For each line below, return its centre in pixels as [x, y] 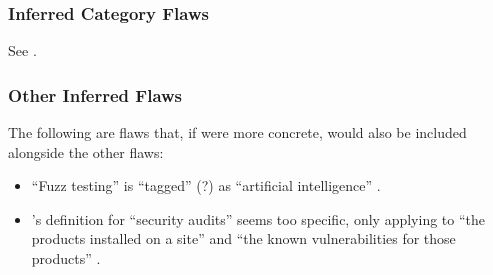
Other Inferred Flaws [95, 94]
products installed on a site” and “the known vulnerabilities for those [243, 238]
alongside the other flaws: [86, 151]
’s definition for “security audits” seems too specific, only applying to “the [258, 218]
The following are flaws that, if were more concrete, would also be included [237, 132]
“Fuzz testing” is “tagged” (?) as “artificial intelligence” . [206, 185]
